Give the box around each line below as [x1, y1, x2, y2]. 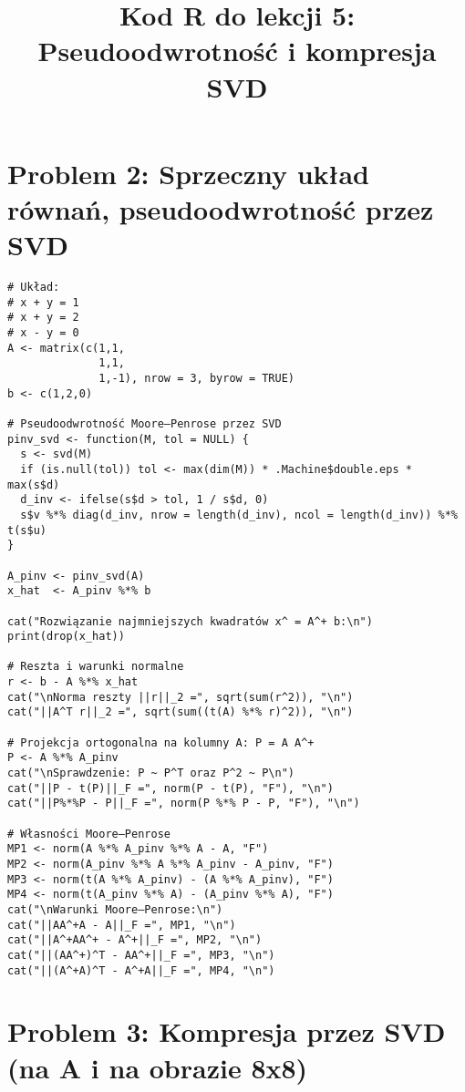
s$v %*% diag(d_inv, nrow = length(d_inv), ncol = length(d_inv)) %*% [20, 508, 458, 521]
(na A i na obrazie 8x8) [7, 1048, 308, 1086]
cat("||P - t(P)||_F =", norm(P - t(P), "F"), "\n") [7, 781, 334, 795]
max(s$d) [7, 478, 60, 491]
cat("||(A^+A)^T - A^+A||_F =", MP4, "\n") [7, 963, 275, 977]
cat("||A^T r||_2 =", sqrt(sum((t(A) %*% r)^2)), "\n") [7, 706, 354, 719]
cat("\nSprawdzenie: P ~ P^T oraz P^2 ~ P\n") [7, 767, 294, 780]
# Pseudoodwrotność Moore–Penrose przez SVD [7, 417, 282, 430]
